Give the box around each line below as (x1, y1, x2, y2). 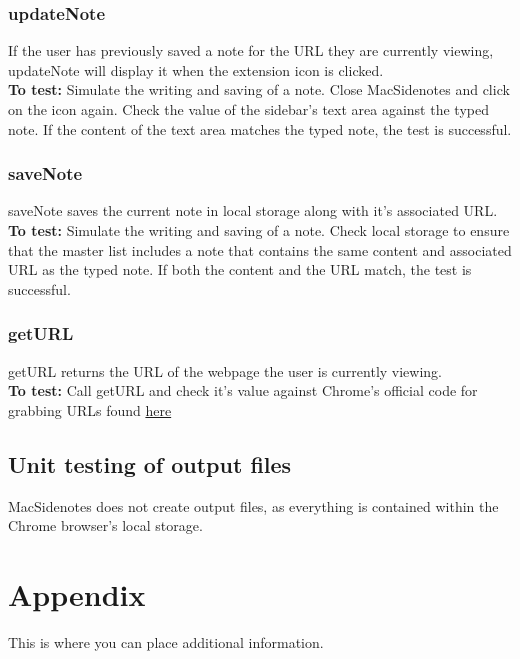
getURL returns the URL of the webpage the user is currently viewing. (8, 360, 443, 381)
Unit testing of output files (8, 448, 292, 479)
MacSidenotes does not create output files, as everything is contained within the (8, 495, 499, 516)
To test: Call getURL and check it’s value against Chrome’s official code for (8, 380, 478, 401)
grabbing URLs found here (8, 399, 172, 420)
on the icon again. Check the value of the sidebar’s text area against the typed (8, 99, 489, 119)
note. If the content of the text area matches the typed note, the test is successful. (8, 118, 512, 139)
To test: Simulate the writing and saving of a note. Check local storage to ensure (8, 220, 510, 240)
